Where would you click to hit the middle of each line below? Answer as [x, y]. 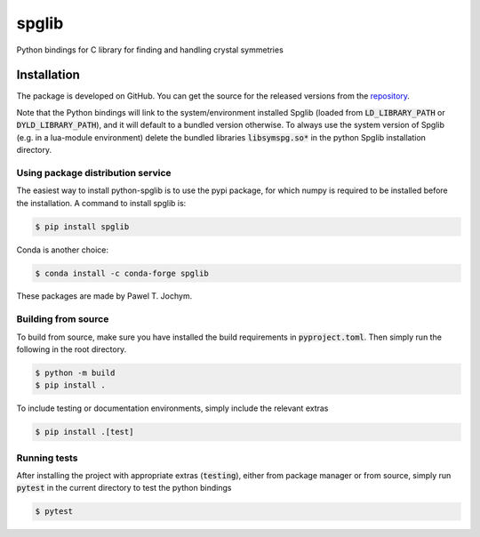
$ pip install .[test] [84, 432]
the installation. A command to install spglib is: [101, 203]
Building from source [63, 319]
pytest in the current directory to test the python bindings [124, 488]
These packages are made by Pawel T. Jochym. [104, 296]
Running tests [47, 458]
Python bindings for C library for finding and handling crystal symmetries [150, 50]
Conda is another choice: [62, 250]
